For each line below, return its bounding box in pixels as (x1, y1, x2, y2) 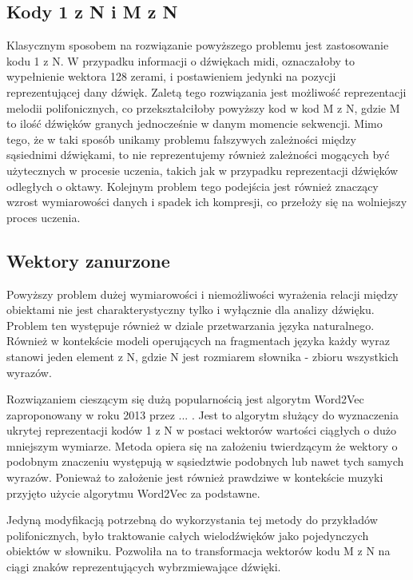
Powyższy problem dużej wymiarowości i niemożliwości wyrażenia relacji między (6, 285, 399, 302)
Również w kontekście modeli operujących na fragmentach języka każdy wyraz (6, 332, 390, 349)
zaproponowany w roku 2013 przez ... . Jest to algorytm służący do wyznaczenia (6, 406, 399, 423)
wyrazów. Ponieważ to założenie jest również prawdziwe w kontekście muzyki (6, 469, 383, 486)
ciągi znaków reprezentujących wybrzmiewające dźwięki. (6, 558, 281, 575)
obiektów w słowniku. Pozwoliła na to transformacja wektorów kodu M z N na (6, 542, 391, 559)
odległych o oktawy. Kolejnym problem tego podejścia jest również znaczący (6, 177, 379, 194)
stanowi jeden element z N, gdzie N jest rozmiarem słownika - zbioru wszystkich (6, 348, 399, 364)
